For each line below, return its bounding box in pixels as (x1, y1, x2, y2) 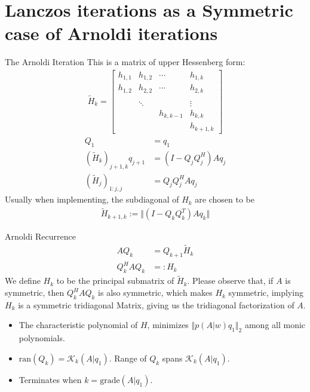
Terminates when (19, 373, 82, 385)
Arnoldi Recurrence (5, 230, 76, 243)
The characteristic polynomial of (19, 318, 138, 331)
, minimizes (147, 318, 189, 331)
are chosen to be (195, 193, 254, 206)
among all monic (244, 318, 306, 331)
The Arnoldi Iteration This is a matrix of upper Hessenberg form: (5, 56, 245, 68)
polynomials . (19, 332, 65, 344)
